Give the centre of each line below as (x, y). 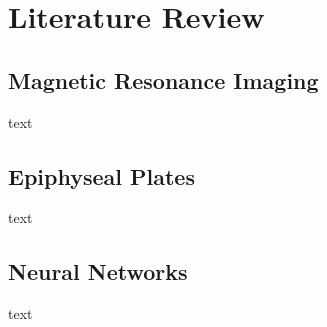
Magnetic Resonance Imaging (163, 79)
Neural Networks (98, 271)
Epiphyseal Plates (101, 175)
